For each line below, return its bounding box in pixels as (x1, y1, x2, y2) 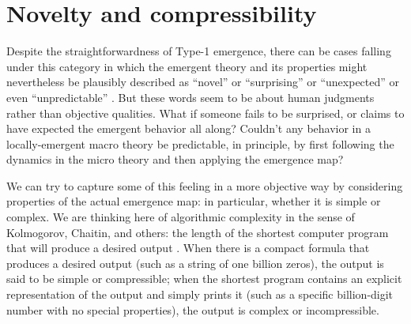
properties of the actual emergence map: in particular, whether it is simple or (6, 193, 381, 209)
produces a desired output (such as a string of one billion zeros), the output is (6, 254, 384, 271)
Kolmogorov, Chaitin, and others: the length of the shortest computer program (6, 224, 389, 240)
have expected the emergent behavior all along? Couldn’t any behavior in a (6, 120, 371, 137)
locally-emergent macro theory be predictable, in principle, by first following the (6, 135, 394, 152)
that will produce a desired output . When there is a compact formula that (6, 239, 370, 256)
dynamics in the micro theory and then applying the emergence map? (6, 151, 344, 168)
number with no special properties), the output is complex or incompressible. (6, 301, 379, 318)
